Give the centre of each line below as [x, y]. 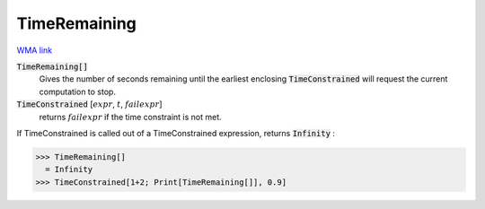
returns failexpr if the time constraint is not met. [130, 117]
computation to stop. [78, 91]
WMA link [35, 50]
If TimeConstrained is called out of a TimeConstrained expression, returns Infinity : [176, 133]
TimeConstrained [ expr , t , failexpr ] [89, 104]
